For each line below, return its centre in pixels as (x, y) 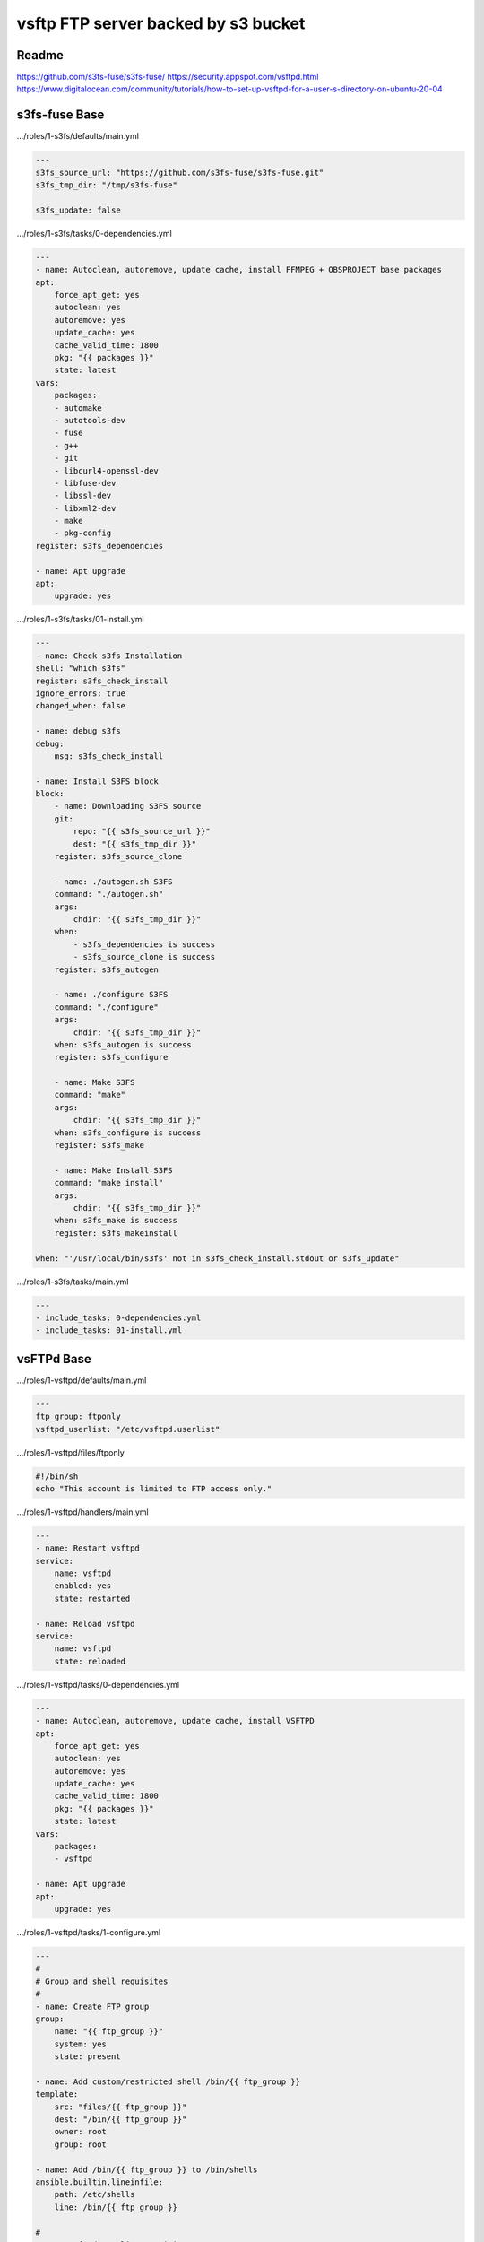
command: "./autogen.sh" (109, 894)
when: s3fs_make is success (116, 1221)
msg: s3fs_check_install (109, 756)
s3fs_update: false (78, 210)
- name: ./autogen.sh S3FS (114, 882)
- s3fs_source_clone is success (144, 957)
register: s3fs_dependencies (99, 546)
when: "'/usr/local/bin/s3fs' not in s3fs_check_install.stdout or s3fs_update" (217, 1258)
